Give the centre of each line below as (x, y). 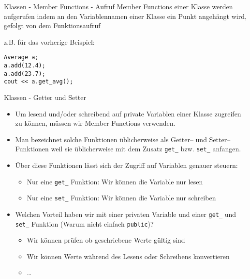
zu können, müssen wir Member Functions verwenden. (95, 123)
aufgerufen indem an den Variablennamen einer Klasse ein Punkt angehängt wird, (125, 16)
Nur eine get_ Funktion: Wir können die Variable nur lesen (115, 181)
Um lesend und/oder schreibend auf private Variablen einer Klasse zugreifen (128, 113)
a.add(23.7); (25, 74)
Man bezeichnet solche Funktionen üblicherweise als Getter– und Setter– (123, 139)
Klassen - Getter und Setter (45, 97)
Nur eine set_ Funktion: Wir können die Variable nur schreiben (121, 198)
